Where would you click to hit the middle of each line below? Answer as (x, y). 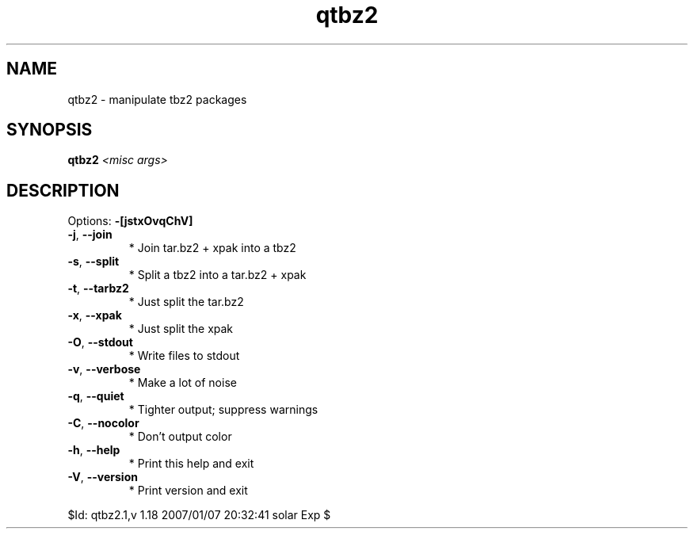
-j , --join (90, 235)
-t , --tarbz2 (98, 289)
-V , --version (103, 477)
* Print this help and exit (191, 464)
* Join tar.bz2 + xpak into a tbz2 (212, 248)
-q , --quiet (96, 396)
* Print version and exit (188, 491)
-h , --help (94, 450)
